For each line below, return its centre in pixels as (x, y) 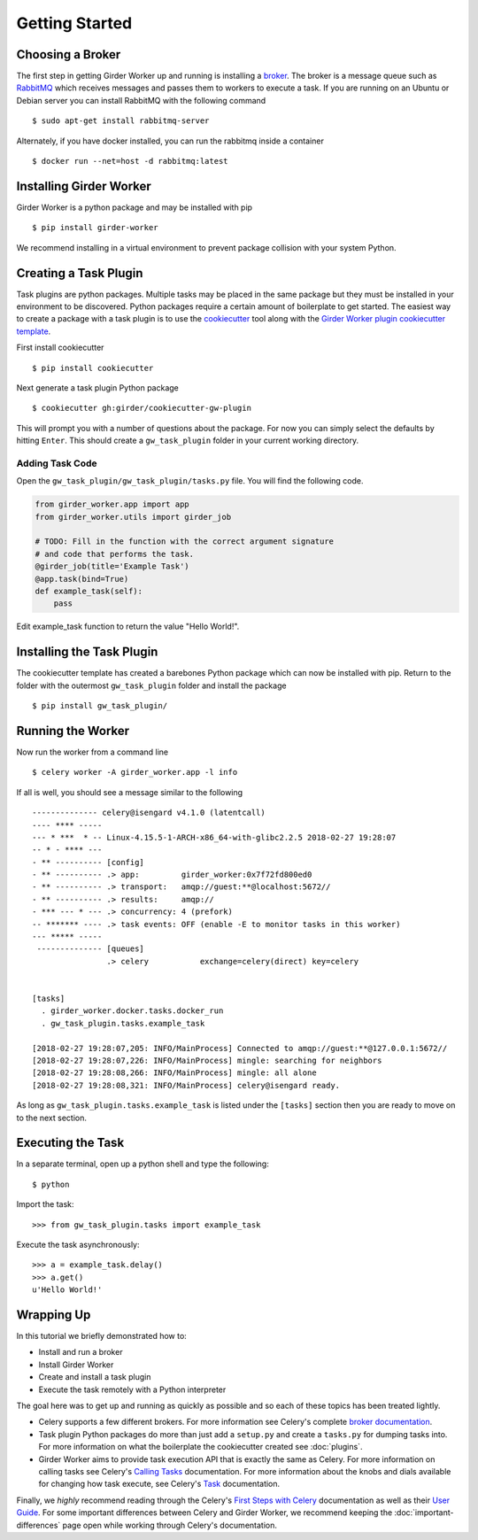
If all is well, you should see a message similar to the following (130, 792)
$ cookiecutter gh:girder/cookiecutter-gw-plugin (142, 408)
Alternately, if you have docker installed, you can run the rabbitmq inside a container (170, 141)
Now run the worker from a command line (93, 752)
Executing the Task (70, 1143)
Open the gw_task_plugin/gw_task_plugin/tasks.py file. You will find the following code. (190, 481)
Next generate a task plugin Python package (97, 387)
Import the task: (45, 1204)
